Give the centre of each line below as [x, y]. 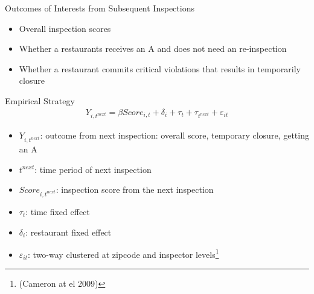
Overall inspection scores [65, 28]
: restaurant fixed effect [69, 232]
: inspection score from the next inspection [135, 189]
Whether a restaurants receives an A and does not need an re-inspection [153, 48]
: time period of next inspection [93, 169]
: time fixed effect [58, 212]
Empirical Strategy [40, 100]
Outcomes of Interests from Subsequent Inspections [100, 8]
